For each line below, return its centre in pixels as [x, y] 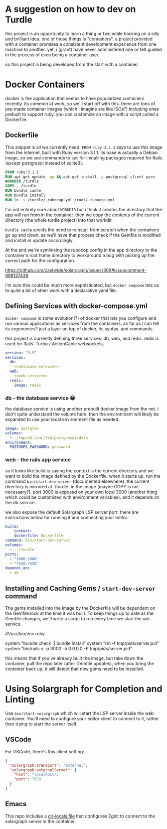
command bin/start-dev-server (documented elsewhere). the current [77, 481]
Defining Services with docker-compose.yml [76, 306]
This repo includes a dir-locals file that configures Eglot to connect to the [80, 816]
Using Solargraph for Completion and [84, 689]
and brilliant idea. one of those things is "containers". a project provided [79, 39]
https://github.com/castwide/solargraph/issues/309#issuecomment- [76, 270]
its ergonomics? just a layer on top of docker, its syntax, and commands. [80, 329]
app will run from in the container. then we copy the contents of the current [82, 215]
